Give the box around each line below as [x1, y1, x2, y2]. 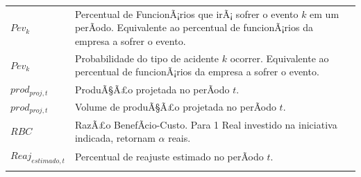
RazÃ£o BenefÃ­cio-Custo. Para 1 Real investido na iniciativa [74, 117, 337, 131]
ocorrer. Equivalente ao [230, 50, 329, 65]
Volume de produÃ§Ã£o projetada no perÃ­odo [74, 100, 276, 114]
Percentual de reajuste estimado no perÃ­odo [74, 149, 264, 163]
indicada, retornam [74, 131, 156, 145]
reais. [168, 131, 191, 145]
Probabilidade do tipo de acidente [74, 50, 219, 65]
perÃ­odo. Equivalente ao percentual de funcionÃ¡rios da [74, 20, 313, 35]
